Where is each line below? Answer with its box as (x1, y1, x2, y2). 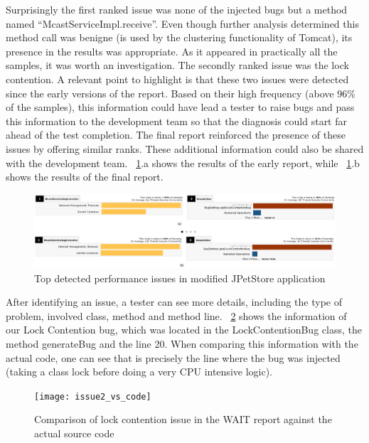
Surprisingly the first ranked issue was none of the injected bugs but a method (6, 2, 348, 16)
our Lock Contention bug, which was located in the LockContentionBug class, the (6, 322, 362, 337)
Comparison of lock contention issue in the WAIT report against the (34, 412, 332, 427)
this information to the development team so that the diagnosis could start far (6, 113, 348, 128)
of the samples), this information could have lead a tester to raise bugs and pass (6, 100, 355, 114)
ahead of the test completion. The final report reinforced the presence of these (6, 127, 346, 142)
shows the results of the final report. (6, 169, 164, 184)
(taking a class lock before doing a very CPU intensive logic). (6, 364, 272, 379)
